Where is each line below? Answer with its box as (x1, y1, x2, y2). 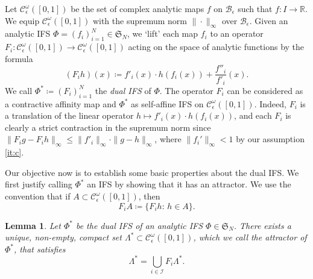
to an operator (210, 27, 264, 40)
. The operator (159, 84, 213, 96)
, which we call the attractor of (193, 231, 307, 243)
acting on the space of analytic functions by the (128, 40, 305, 53)
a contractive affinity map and (5, 97, 116, 110)
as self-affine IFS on (131, 97, 204, 110)
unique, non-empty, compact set (5, 231, 122, 243)
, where (154, 133, 182, 145)
